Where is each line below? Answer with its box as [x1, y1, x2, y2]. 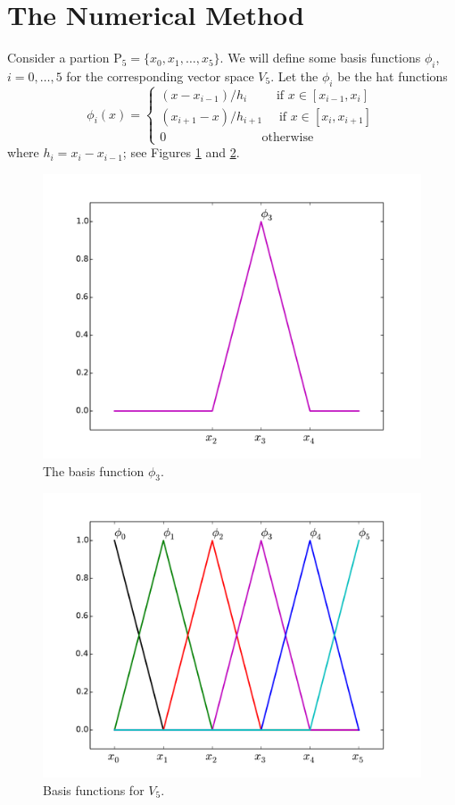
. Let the [270, 66, 318, 85]
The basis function [43, 461, 145, 480]
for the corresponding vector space [66, 66, 254, 85]
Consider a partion [7, 48, 110, 67]
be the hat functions [337, 66, 448, 85]
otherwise [261, 131, 314, 145]
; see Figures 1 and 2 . [122, 143, 240, 162]
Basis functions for [43, 780, 145, 799]
